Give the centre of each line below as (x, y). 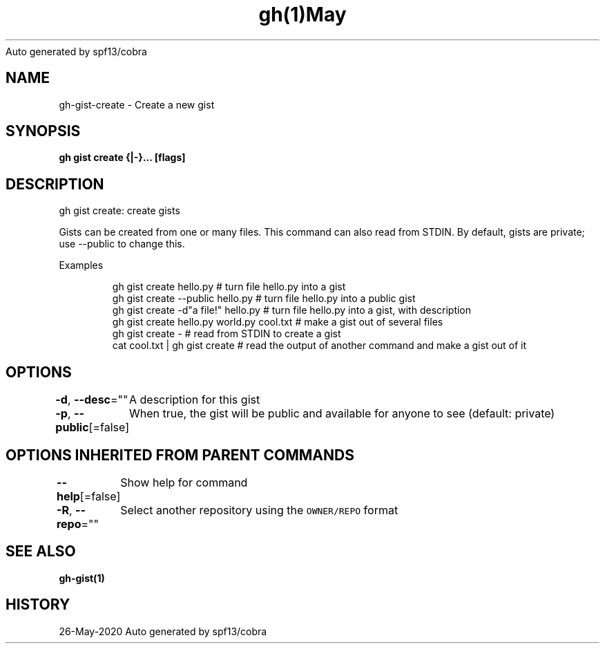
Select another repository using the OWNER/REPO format (259, 510)
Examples (81, 265)
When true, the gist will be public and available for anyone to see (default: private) (342, 414)
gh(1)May (302, 15)
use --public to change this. (122, 244)
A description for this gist (194, 400)
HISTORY (38, 605)
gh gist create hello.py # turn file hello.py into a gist (229, 287)
